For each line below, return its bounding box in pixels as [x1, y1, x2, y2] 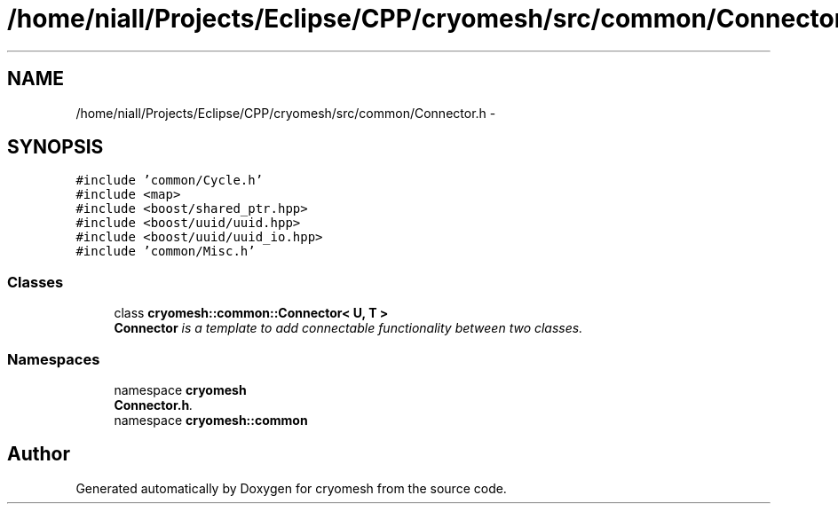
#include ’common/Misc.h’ [75, 244, 256, 259]
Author [7, 443, 70, 466]
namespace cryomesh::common [114, 412, 308, 428]
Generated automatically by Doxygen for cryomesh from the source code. [75, 480, 507, 496]
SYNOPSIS [7, 136, 104, 159]
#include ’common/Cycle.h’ [75, 173, 264, 188]
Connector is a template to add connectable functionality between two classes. [114, 320, 583, 336]
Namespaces [7, 350, 100, 368]
